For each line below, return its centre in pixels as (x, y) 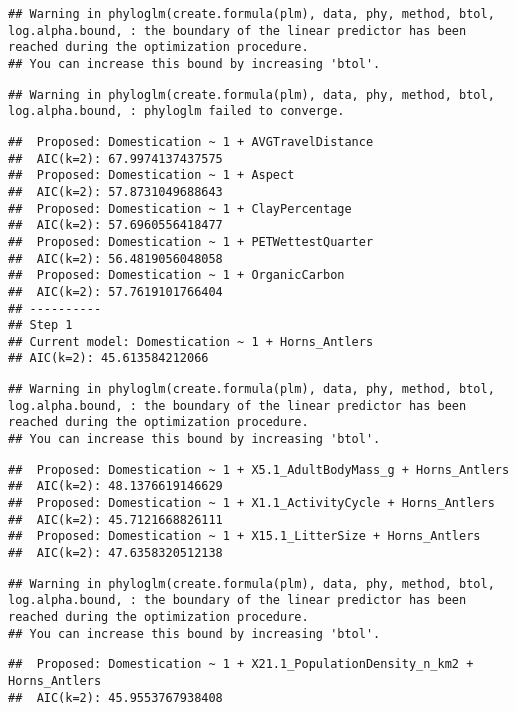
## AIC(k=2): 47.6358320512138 (115, 553)
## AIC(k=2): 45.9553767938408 (115, 697)
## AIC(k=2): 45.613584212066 (108, 358)
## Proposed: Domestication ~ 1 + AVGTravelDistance (191, 141)
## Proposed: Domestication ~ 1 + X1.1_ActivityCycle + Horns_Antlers (251, 503)
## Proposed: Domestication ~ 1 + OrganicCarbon (176, 275)
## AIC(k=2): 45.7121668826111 (115, 519)
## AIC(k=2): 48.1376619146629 (115, 486)
